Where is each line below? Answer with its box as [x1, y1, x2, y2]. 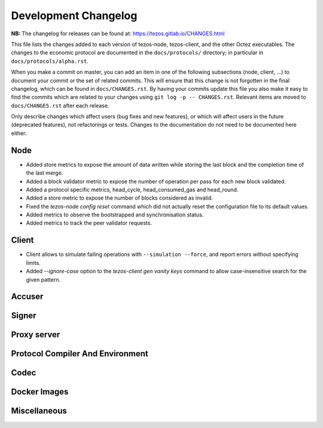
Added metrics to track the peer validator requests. [26, 219, 153, 227]
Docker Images [11, 387, 69, 397]
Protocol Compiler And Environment [11, 348, 149, 359]
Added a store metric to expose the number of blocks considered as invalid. [26, 194, 214, 201]
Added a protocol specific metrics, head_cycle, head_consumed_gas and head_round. [26, 186, 239, 193]
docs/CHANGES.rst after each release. [11, 102, 109, 109]
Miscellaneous [11, 406, 67, 416]
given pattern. [26, 276, 61, 283]
